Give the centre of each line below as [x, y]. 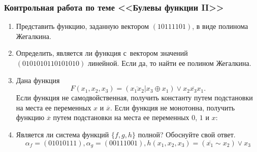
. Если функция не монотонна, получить [172, 107]
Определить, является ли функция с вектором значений [102, 53]
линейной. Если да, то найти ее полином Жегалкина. [169, 63]
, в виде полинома [220, 26]
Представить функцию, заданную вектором [83, 26]
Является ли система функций [62, 134]
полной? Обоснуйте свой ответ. [187, 134]
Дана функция [38, 80]
